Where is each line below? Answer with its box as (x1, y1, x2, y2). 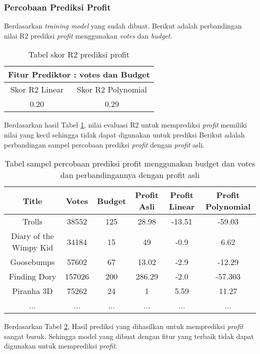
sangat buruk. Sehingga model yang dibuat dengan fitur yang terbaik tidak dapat (4, 330, 254, 341)
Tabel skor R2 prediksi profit (28, 48, 129, 60)
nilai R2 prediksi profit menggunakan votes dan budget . (4, 30, 172, 40)
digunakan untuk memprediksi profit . (4, 340, 117, 351)
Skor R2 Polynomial (76, 83, 147, 95)
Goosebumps (10, 256, 55, 268)
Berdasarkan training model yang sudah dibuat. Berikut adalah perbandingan (4, 20, 242, 31)
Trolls (22, 215, 42, 227)
